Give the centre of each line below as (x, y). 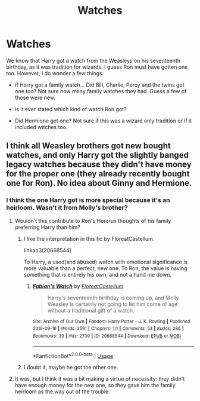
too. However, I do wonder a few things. (55, 73)
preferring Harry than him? (47, 227)
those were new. (35, 97)
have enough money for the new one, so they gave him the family (95, 385)
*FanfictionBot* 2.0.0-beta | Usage (73, 355)
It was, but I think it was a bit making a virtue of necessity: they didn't (100, 379)
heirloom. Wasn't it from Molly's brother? (67, 208)
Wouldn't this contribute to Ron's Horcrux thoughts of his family (93, 221)
